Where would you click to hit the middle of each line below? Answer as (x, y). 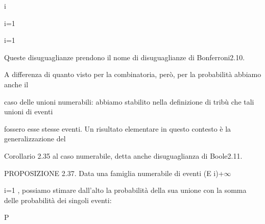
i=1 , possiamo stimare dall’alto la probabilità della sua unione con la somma (125, 190)
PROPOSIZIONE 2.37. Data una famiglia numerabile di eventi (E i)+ (114, 173)
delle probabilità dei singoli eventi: (58, 200)
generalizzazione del (35, 139)
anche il (16, 84)
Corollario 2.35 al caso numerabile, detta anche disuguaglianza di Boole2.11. (123, 155)
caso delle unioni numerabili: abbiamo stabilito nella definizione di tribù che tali (129, 101)
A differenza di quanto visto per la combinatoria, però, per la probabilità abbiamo (133, 74)
